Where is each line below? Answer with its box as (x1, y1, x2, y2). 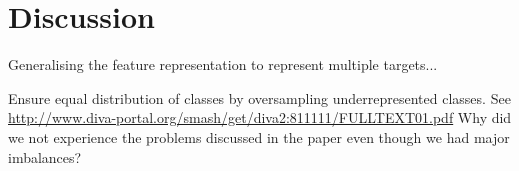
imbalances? (8, 146, 82, 167)
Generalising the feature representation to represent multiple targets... (8, 54, 438, 75)
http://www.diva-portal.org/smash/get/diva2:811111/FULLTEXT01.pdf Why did (8, 107, 512, 128)
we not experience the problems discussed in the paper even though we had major (8, 126, 510, 147)
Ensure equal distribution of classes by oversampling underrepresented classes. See (8, 87, 511, 108)
